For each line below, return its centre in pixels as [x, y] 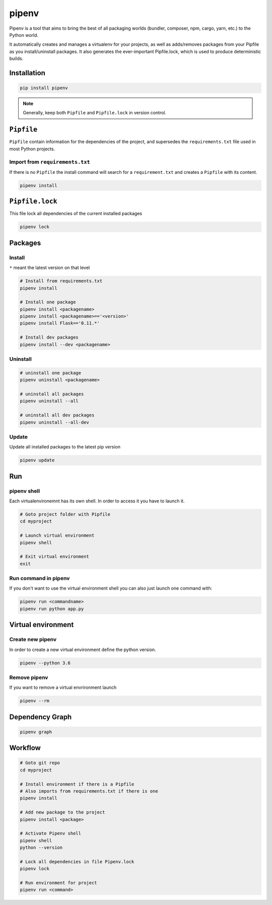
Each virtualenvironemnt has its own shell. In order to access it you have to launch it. [97, 501]
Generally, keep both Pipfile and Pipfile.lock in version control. [95, 113]
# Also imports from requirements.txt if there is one [89, 791]
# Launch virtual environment [57, 536]
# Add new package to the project [62, 812]
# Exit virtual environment [54, 557]
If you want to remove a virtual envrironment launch [63, 687]
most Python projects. [32, 149]
